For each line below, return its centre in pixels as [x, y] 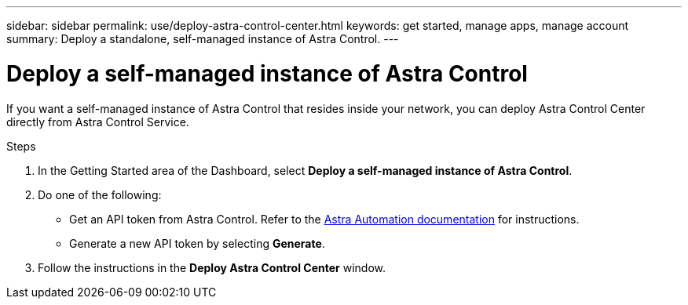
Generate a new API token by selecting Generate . [197, 243]
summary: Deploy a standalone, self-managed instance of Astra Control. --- [203, 39]
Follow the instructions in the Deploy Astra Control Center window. [212, 267]
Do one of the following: [100, 194]
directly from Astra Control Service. [98, 122]
